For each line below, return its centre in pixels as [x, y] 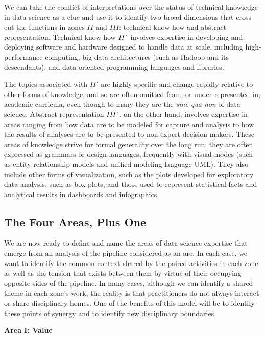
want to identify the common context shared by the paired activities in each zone [131, 263]
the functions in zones [51, 27]
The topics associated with [46, 84]
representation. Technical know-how [60, 37]
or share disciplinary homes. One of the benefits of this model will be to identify [129, 303]
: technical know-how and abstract [173, 27]
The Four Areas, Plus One [75, 221]
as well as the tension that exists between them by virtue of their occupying [123, 273]
